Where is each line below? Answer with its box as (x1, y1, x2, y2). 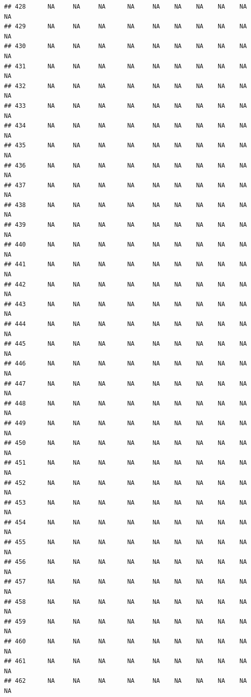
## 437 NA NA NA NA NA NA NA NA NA (4, 181, 247, 189)
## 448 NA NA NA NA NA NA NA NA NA (4, 399, 247, 407)
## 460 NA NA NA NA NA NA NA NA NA (4, 638, 247, 645)
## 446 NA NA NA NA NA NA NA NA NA (4, 360, 247, 367)
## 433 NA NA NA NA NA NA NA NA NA (4, 102, 247, 109)
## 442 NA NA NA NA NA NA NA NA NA (4, 280, 247, 288)
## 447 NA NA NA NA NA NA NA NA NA (4, 380, 247, 387)
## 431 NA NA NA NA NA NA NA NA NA (4, 62, 247, 70)
